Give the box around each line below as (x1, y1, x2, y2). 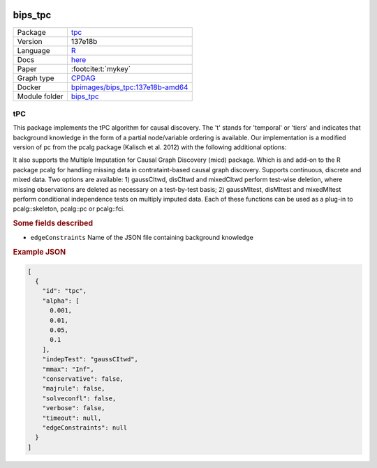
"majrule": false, (42, 384, 105, 393)
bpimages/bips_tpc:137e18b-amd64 (71, 82, 188, 92)
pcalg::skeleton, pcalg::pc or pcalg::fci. (13, 204, 125, 213)
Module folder (17, 91, 64, 101)
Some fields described (13, 218, 94, 228)
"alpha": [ (42, 296, 80, 305)
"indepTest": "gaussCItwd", (42, 356, 139, 363)
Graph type (17, 73, 55, 83)
